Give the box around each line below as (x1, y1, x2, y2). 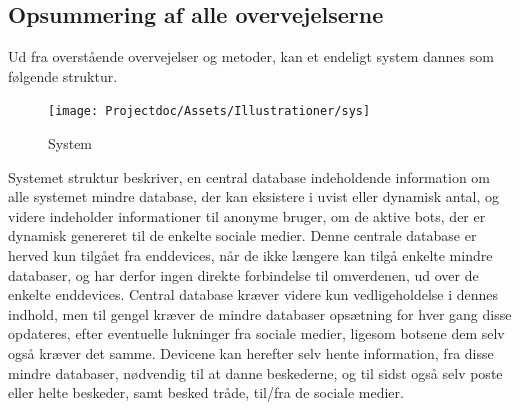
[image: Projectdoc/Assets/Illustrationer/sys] (48, 104, 371, 119)
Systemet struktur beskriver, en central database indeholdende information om (8, 166, 491, 187)
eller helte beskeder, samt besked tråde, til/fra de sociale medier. (8, 382, 404, 403)
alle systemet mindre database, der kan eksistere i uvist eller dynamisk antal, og (8, 186, 500, 207)
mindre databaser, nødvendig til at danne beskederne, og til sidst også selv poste (8, 362, 503, 383)
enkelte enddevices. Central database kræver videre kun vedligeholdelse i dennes (8, 284, 499, 305)
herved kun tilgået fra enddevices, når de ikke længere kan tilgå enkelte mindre (8, 245, 493, 266)
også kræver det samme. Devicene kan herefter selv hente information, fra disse (8, 342, 494, 363)
